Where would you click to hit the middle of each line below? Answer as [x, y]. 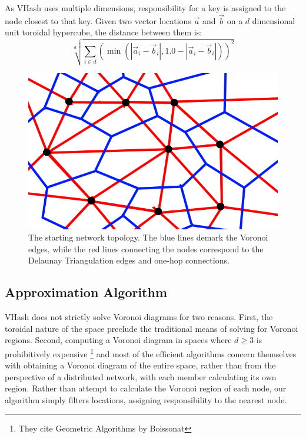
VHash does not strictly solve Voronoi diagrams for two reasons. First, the [139, 317]
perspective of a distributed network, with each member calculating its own [141, 376]
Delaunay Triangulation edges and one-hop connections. [129, 260]
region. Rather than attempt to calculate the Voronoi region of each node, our [146, 388]
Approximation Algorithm [86, 292]
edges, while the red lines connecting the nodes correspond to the [146, 248]
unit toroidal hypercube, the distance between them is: [104, 32]
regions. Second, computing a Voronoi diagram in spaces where [118, 340]
